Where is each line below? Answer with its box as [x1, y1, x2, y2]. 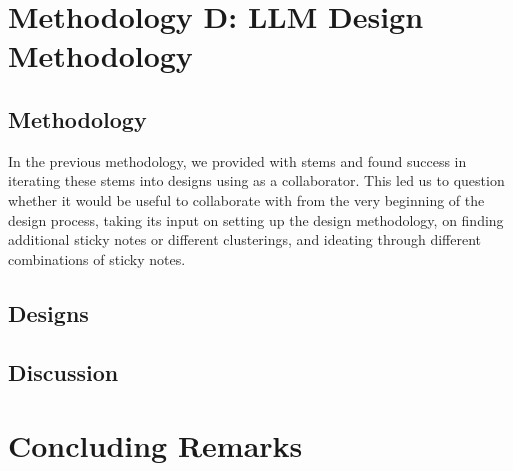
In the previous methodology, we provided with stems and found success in [8, 150, 467, 171]
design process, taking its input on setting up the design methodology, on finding [8, 209, 504, 230]
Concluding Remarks [8, 425, 303, 466]
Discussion [8, 356, 119, 387]
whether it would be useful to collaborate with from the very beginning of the [8, 189, 485, 210]
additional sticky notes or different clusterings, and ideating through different [8, 229, 482, 250]
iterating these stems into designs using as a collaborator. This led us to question [8, 170, 505, 191]
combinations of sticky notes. [8, 248, 186, 269]
